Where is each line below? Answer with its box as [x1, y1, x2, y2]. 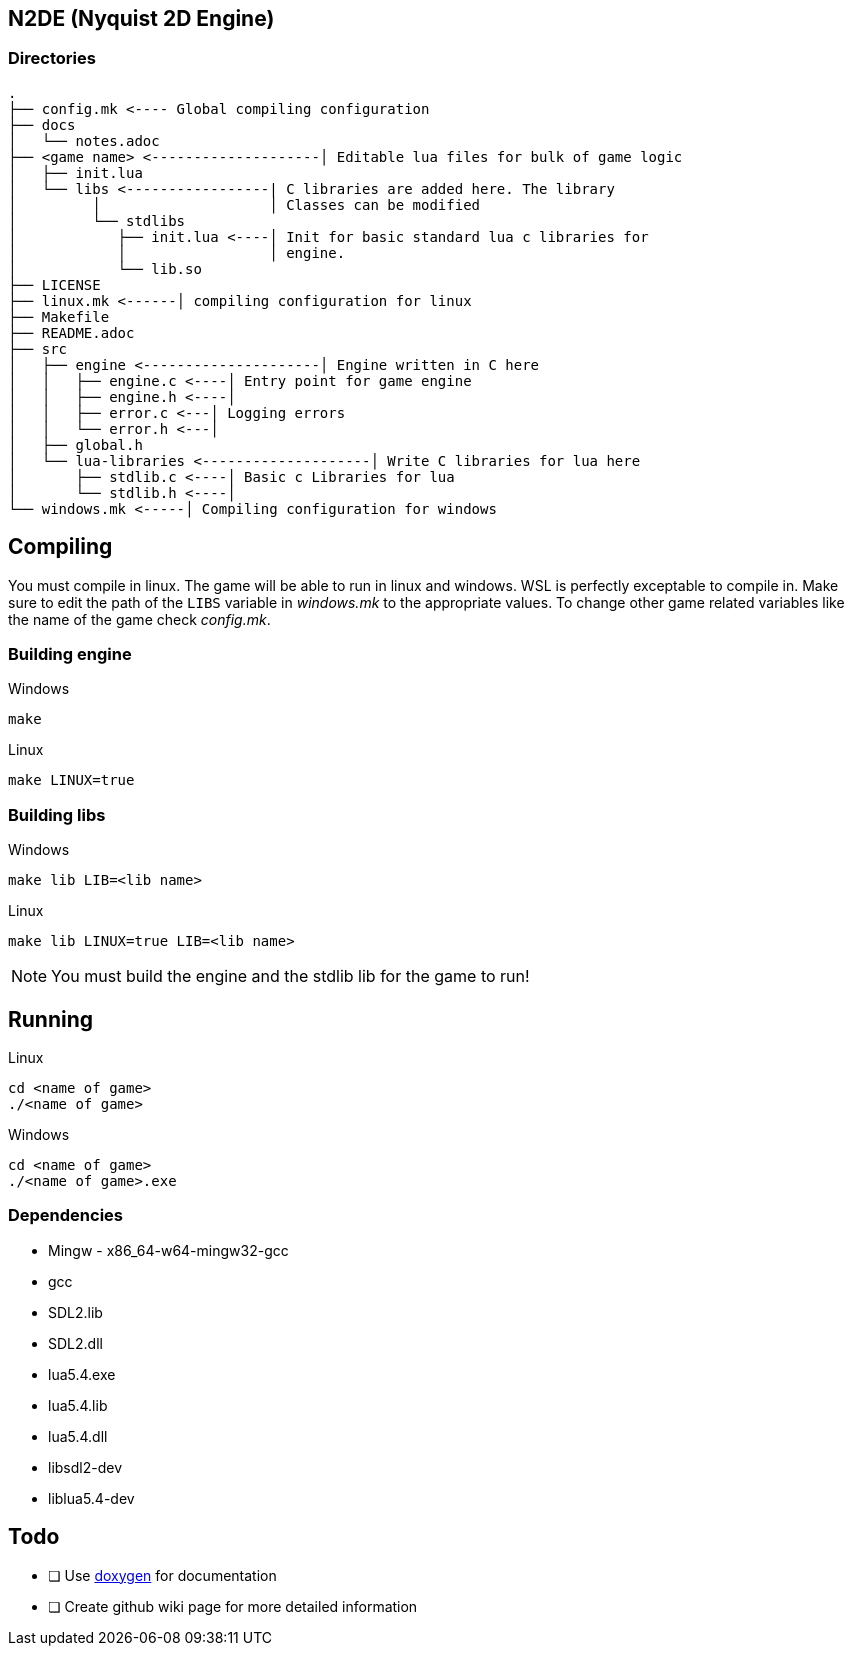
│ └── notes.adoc [8, 132, 160, 149]
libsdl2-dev [48, 1458, 123, 1476]
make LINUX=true [8, 772, 135, 789]
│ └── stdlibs [8, 212, 186, 229]
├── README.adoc [8, 324, 135, 341]
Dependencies [8, 1205, 124, 1226]
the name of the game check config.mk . [8, 610, 271, 628]
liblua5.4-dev [48, 1489, 135, 1507]
